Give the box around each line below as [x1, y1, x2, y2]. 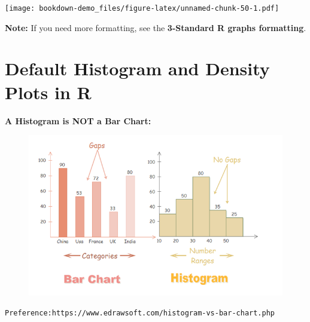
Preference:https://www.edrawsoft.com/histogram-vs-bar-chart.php [5, 308, 275, 317]
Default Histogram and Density [5, 56, 270, 81]
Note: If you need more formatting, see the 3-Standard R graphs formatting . [5, 21, 306, 33]
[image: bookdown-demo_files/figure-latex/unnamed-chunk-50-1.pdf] [5, 4, 279, 13]
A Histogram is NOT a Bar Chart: [5, 114, 151, 127]
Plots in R [5, 79, 92, 104]
